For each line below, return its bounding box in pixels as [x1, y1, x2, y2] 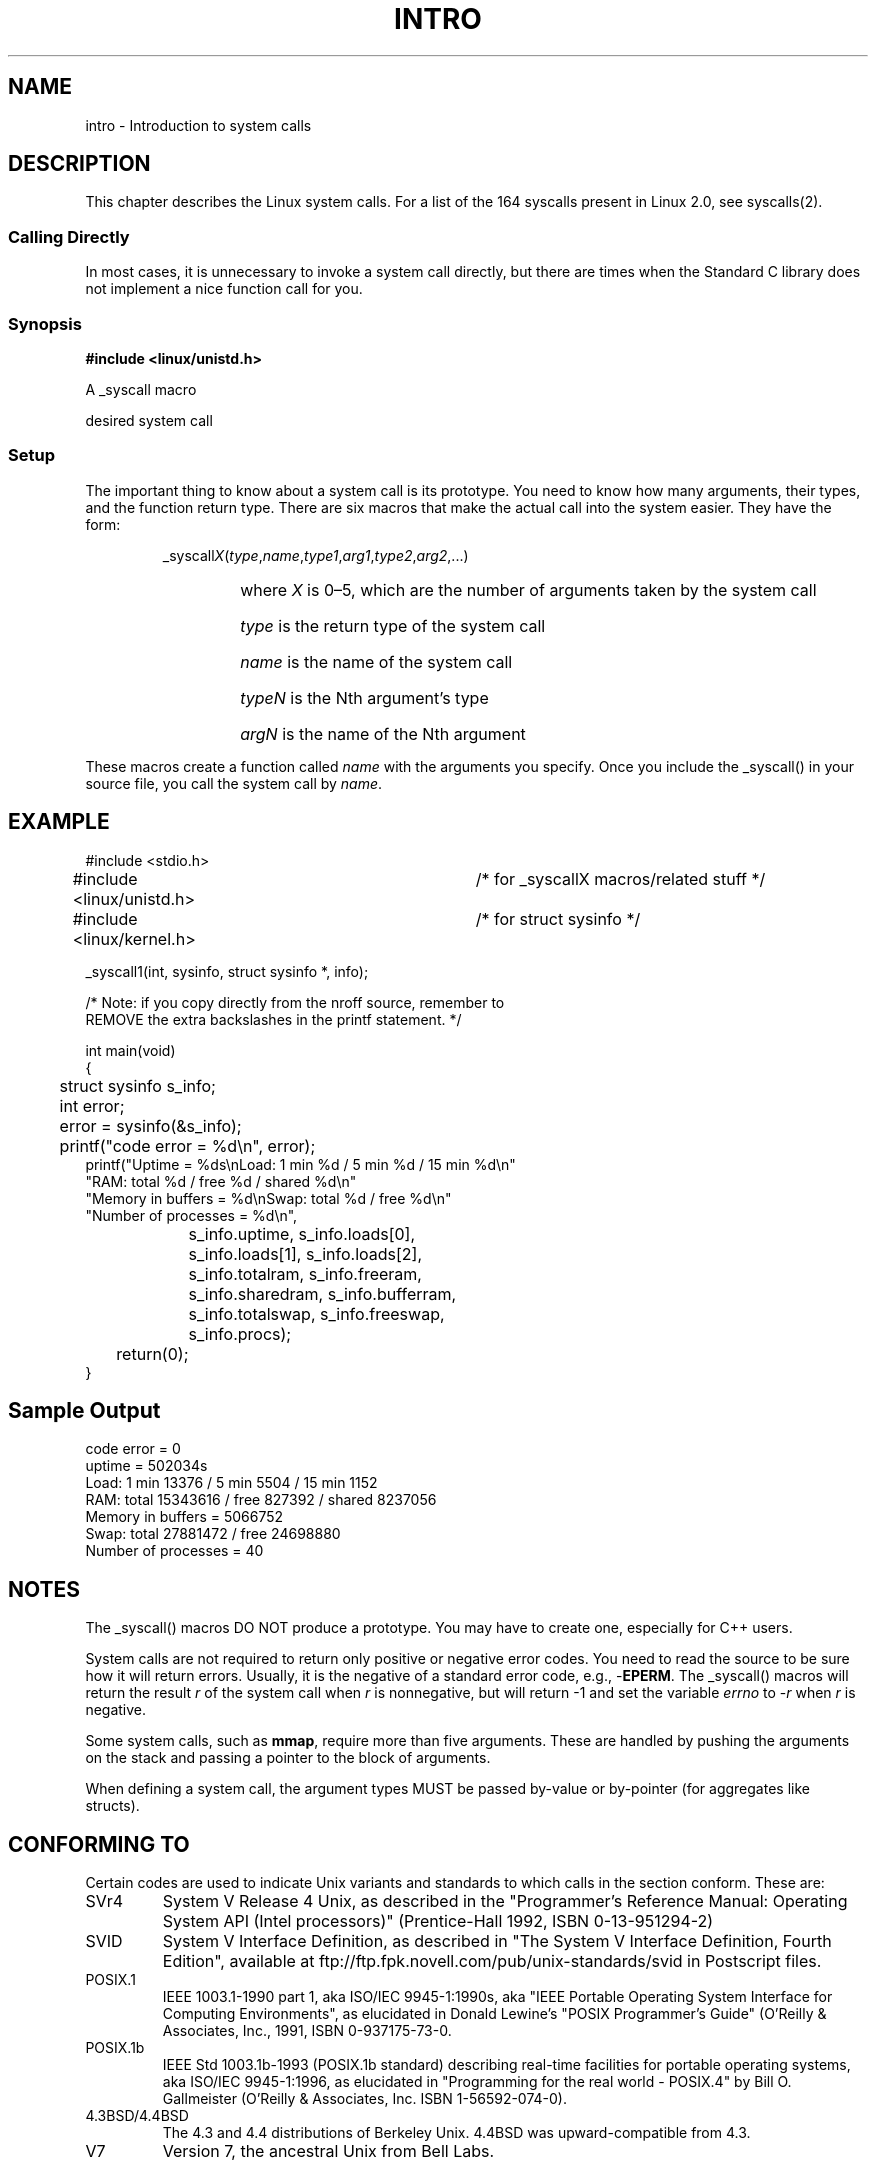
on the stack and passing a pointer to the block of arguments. [85, 1749, 491, 1767]
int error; [59, 1095, 125, 1116]
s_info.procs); [188, 1323, 292, 1344]
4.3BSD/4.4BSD [85, 2107, 189, 2125]
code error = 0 [85, 1440, 181, 1458]
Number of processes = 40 [85, 1542, 264, 1560]
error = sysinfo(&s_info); [59, 1115, 242, 1136]
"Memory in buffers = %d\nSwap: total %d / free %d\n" [85, 1189, 452, 1207]
